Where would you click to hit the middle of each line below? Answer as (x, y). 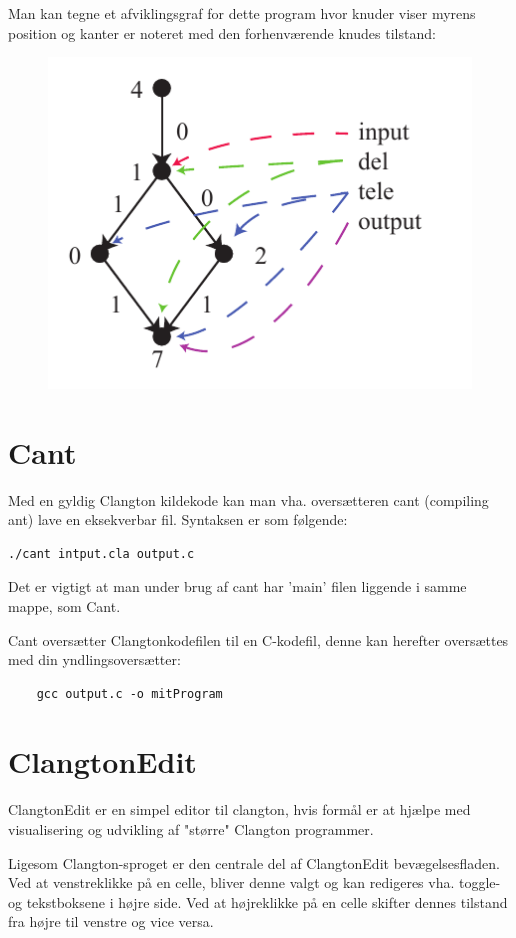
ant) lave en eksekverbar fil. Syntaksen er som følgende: (178, 519)
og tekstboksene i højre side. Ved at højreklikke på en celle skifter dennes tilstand (258, 901)
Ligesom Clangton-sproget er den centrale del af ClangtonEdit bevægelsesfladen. (254, 862)
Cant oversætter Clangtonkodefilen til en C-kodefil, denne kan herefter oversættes (258, 639)
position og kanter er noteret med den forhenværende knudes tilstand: (222, 32)
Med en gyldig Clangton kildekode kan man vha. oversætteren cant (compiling (248, 499)
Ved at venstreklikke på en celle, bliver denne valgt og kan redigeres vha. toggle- (254, 882)
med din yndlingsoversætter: (94, 659)
